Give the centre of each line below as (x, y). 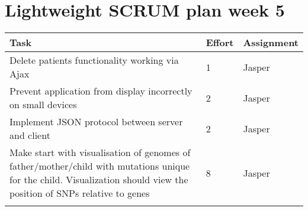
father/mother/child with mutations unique (100, 166)
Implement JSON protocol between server (96, 122)
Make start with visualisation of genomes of (100, 152)
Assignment (271, 43)
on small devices (43, 105)
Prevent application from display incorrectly (101, 91)
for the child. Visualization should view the (99, 180)
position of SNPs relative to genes (80, 193)
